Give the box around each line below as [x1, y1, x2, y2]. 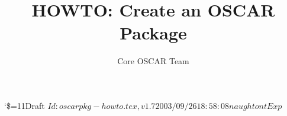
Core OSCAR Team [117, 55, 189, 67]
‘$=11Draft [4, 99, 45, 111]
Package [120, 21, 187, 45]
